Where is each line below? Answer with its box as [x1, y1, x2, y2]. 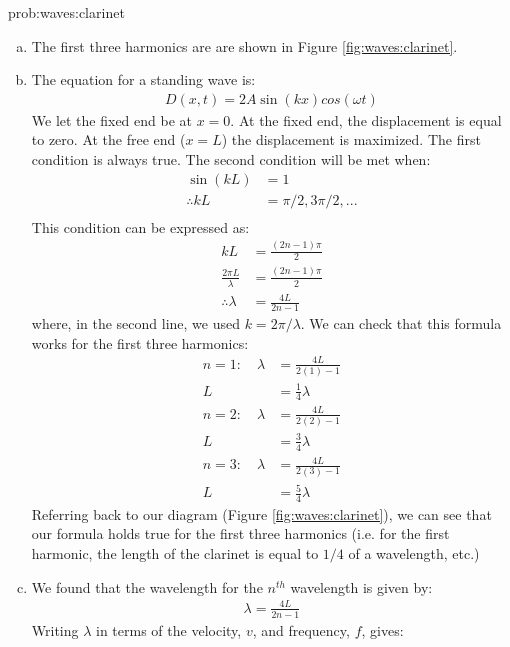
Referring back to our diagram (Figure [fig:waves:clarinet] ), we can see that [31, 503, 492, 524]
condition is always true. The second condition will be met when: [31, 149, 431, 169]
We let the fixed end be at [31, 109, 193, 130]
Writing [31, 619, 79, 640]
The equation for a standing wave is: [31, 69, 256, 90]
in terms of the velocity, [96, 619, 242, 640]
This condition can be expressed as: [31, 216, 250, 237]
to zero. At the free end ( [31, 129, 186, 150]
